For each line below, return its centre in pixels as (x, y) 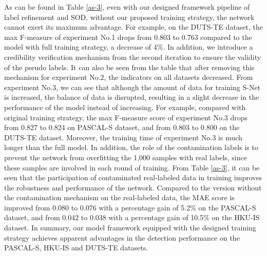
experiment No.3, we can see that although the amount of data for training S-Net (132, 87)
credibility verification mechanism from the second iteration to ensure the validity (133, 57)
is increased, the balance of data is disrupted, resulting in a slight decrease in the (132, 97)
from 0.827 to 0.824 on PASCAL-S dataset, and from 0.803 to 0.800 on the (122, 127)
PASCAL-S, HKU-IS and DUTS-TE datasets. (76, 248)
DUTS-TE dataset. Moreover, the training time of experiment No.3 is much (123, 137)
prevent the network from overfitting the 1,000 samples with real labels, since (126, 157)
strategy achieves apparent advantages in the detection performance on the (122, 237)
